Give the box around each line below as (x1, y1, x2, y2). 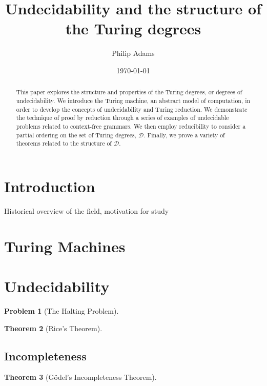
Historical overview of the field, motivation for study (4, 205, 169, 216)
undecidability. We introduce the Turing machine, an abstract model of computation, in (16, 96, 251, 105)
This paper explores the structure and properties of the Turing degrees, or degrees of (16, 88, 242, 96)
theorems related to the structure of (16, 139, 112, 148)
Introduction (4, 175, 95, 196)
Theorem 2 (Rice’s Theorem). (4, 322, 102, 333)
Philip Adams (112, 48, 155, 58)
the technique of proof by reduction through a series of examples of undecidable (16, 113, 229, 122)
